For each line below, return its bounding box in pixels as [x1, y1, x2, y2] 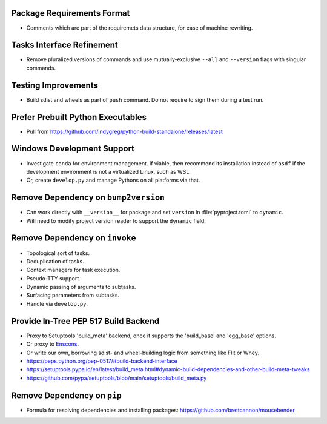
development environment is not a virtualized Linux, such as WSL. [26, 168, 191, 175]
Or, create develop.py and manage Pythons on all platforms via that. [26, 176, 200, 184]
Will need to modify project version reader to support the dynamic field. [26, 217, 206, 224]
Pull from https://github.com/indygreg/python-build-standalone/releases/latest [26, 128, 223, 135]
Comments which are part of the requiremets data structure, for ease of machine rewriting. [26, 24, 253, 31]
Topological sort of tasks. [26, 249, 90, 257]
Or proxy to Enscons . [26, 340, 79, 348]
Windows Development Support [11, 144, 135, 154]
